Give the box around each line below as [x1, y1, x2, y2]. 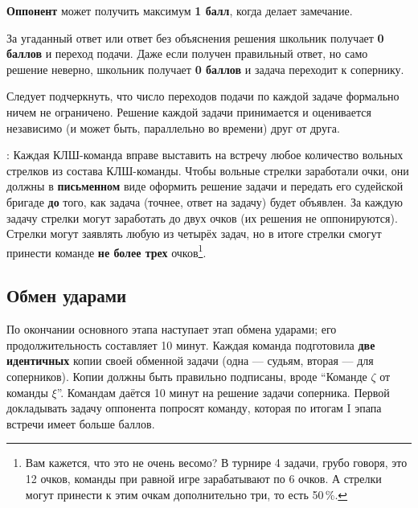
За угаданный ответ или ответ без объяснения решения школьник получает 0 [6, 29, 384, 46]
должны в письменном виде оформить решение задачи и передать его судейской [6, 178, 404, 195]
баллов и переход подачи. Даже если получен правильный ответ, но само [6, 45, 368, 62]
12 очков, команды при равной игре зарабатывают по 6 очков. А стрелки [25, 469, 382, 486]
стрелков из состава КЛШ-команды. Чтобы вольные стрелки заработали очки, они [6, 162, 409, 178]
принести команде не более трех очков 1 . [6, 241, 207, 260]
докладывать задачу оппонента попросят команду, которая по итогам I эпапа [6, 399, 382, 416]
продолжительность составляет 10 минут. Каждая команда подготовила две [6, 336, 375, 353]
